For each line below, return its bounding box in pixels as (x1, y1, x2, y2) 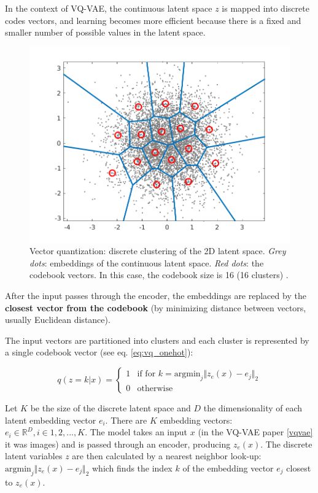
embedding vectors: (160, 413, 233, 426)
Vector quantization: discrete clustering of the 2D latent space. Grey (29, 244, 286, 257)
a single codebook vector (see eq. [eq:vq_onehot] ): (5, 346, 193, 359)
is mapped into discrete (222, 2, 309, 14)
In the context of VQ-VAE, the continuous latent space (5, 2, 212, 14)
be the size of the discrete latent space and (30, 402, 191, 414)
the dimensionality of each (203, 402, 303, 414)
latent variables (5, 449, 63, 462)
